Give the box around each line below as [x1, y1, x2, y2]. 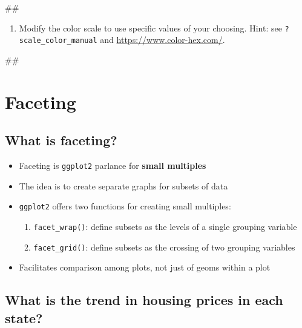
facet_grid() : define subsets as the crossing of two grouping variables [33, 240, 295, 253]
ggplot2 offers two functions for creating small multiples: [19, 200, 231, 212]
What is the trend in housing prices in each [5, 290, 283, 309]
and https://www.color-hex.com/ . [100, 33, 225, 46]
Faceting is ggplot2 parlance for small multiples [19, 159, 206, 172]
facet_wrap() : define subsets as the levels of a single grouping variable [33, 220, 297, 232]
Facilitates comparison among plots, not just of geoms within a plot [19, 261, 271, 274]
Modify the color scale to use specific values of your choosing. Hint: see [19, 21, 282, 34]
